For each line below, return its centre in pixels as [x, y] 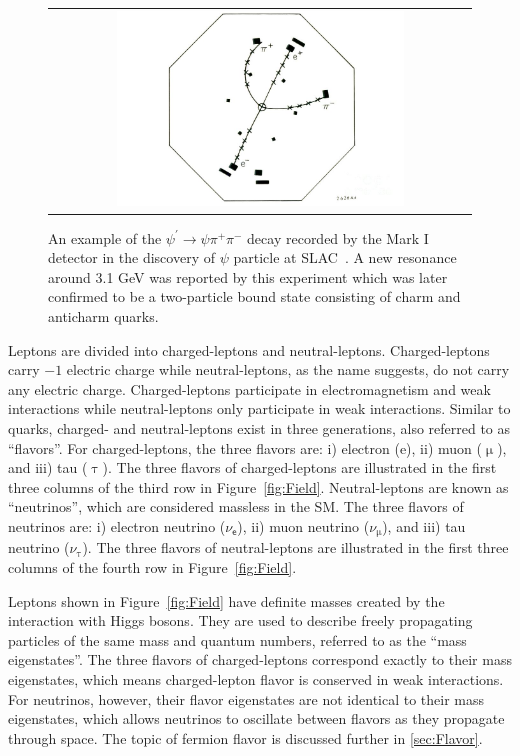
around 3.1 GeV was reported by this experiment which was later [248, 276]
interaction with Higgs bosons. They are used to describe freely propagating [240, 620]
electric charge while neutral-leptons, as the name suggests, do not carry [288, 369]
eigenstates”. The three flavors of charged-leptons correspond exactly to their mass [260, 659]
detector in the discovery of [131, 257]
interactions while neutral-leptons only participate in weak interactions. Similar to [259, 408]
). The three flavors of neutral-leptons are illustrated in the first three [295, 547]
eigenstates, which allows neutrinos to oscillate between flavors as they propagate [256, 718]
